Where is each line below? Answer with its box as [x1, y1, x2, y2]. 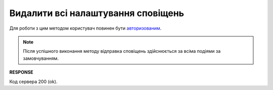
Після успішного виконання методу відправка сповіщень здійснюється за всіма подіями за [23, 48, 221, 54]
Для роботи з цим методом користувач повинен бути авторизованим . [9, 25, 162, 31]
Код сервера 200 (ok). [9, 78, 58, 84]
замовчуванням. [23, 55, 59, 61]
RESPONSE [9, 69, 34, 75]
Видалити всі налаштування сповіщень [9, 8, 185, 19]
